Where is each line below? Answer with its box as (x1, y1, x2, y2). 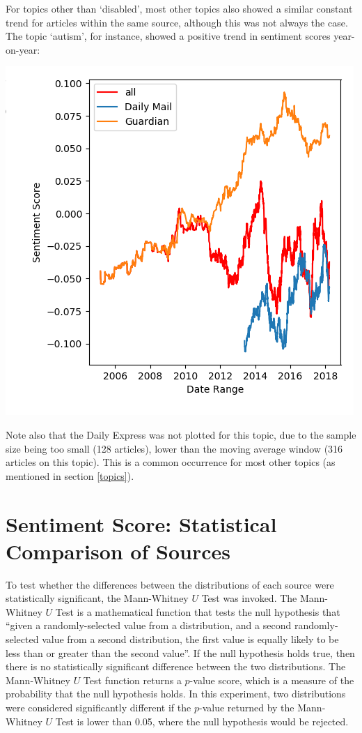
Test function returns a (83, 672, 182, 687)
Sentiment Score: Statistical (6, 509, 277, 538)
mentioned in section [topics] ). (6, 468, 134, 483)
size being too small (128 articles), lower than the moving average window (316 (6, 441, 343, 455)
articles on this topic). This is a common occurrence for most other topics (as (6, 455, 336, 469)
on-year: (6, 42, 40, 56)
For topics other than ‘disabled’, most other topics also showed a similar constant (6, 1, 353, 15)
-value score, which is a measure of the (189, 672, 354, 687)
